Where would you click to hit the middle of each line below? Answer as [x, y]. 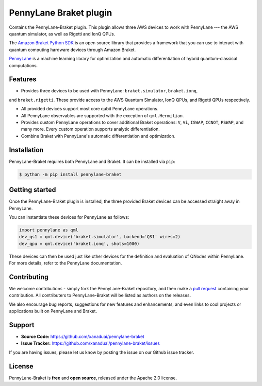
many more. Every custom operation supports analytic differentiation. [90, 129]
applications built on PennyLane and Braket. [53, 311]
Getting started [33, 190]
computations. [24, 65]
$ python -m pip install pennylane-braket [70, 174]
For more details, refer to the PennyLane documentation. [65, 263]
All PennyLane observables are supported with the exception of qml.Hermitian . [102, 115]
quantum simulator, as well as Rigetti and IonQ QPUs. [62, 34]
